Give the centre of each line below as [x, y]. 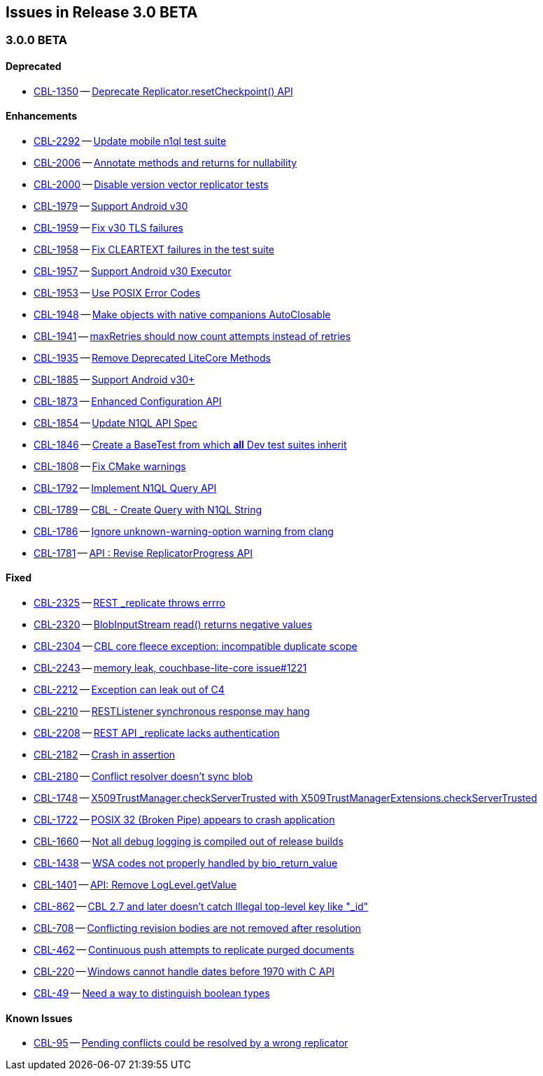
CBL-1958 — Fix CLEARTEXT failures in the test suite [154, 249]
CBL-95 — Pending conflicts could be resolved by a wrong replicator [191, 1043]
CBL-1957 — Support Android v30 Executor [133, 271]
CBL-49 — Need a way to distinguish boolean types [152, 993]
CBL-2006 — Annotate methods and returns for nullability [165, 162]
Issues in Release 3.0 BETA [102, 12]
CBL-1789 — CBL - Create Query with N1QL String [148, 509]
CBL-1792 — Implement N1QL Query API [125, 488]
